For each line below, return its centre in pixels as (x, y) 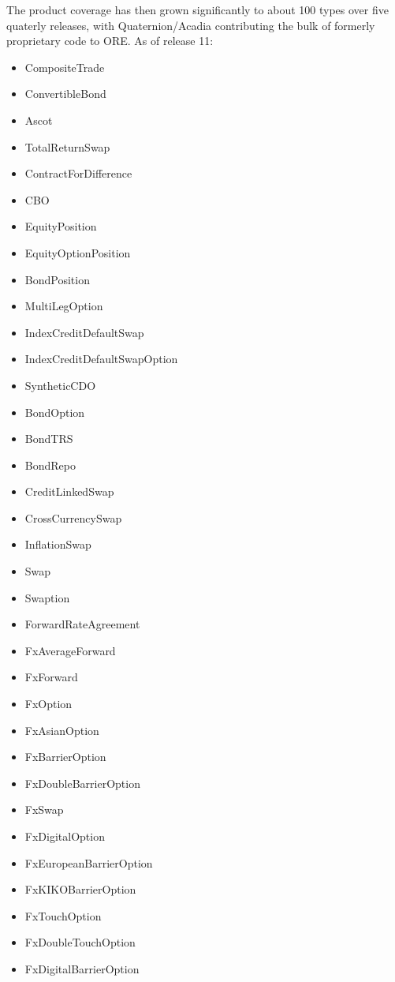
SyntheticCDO (60, 385)
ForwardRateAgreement (82, 624)
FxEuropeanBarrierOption (89, 862)
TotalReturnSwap (67, 146)
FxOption (48, 704)
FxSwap (44, 810)
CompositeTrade (65, 67)
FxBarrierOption (65, 757)
